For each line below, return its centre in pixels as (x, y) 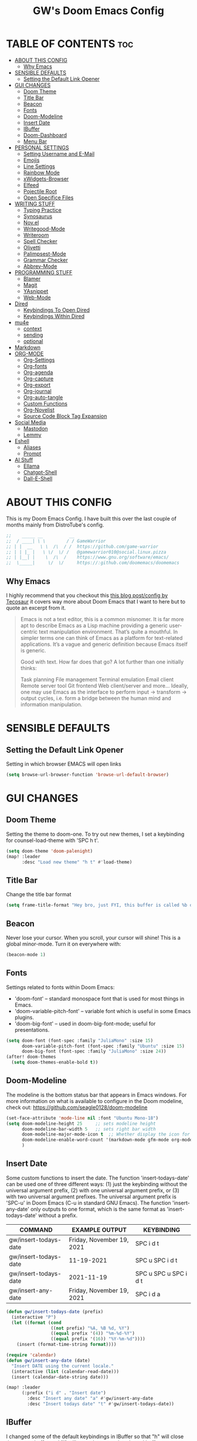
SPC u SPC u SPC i (161, 1274)
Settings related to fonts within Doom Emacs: (60, 987)
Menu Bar (35, 141)
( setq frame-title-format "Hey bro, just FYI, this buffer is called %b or (101, 905)
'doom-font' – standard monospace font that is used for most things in (99, 998)
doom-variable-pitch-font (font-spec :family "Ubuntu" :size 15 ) (103, 1046)
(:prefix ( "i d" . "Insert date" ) (64, 1393)
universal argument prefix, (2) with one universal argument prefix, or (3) (93, 1190)
